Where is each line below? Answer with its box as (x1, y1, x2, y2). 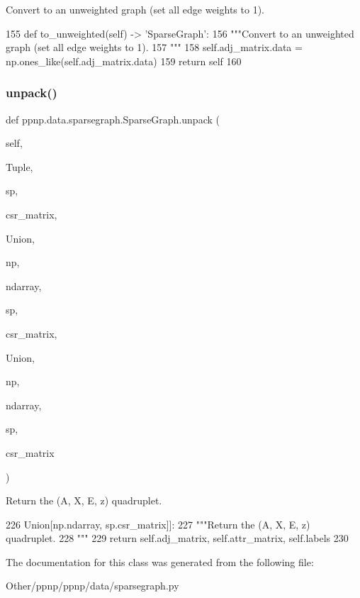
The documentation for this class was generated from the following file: (6, 554, 314, 569)
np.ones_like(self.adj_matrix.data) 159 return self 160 (6, 53, 242, 68)
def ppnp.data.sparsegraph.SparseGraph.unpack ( (6, 111, 220, 126)
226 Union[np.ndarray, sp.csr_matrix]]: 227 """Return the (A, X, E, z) (6, 516, 310, 531)
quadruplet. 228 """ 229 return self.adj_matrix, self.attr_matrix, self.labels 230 (6, 531, 349, 546)
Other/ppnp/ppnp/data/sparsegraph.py (6, 578, 179, 593)
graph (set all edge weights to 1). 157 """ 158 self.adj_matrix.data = (6, 40, 303, 55)
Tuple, (6, 159, 33, 174)
